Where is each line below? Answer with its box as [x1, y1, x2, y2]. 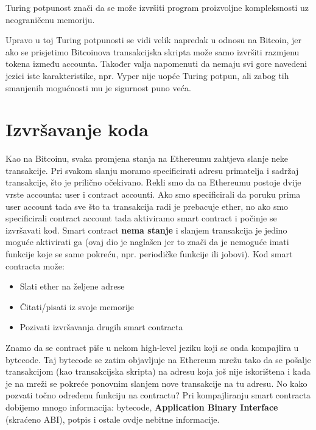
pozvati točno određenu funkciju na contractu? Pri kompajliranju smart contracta [5, 389, 311, 401]
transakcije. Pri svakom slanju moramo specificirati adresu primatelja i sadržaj [5, 164, 299, 176]
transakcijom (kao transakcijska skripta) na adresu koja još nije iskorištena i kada [5, 365, 311, 378]
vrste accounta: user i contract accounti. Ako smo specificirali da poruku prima [5, 188, 301, 201]
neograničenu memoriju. [5, 13, 95, 26]
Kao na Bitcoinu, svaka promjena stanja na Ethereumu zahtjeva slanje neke [5, 152, 288, 165]
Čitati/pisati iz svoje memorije [19, 300, 135, 313]
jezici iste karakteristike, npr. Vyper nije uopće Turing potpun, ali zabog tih [5, 69, 289, 81]
